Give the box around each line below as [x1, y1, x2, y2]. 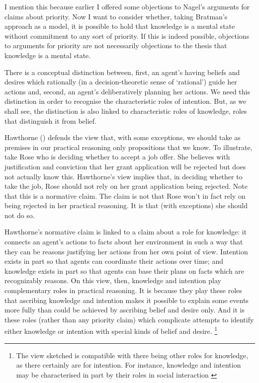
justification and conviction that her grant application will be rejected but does [4, 161, 246, 171]
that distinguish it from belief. [4, 115, 96, 126]
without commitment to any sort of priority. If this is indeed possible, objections [4, 30, 250, 41]
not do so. [4, 210, 35, 220]
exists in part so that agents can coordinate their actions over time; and [4, 256, 223, 266]
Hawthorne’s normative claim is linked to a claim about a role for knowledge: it [4, 227, 247, 237]
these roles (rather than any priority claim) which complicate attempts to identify [4, 314, 254, 324]
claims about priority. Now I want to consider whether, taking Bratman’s [4, 11, 228, 21]
